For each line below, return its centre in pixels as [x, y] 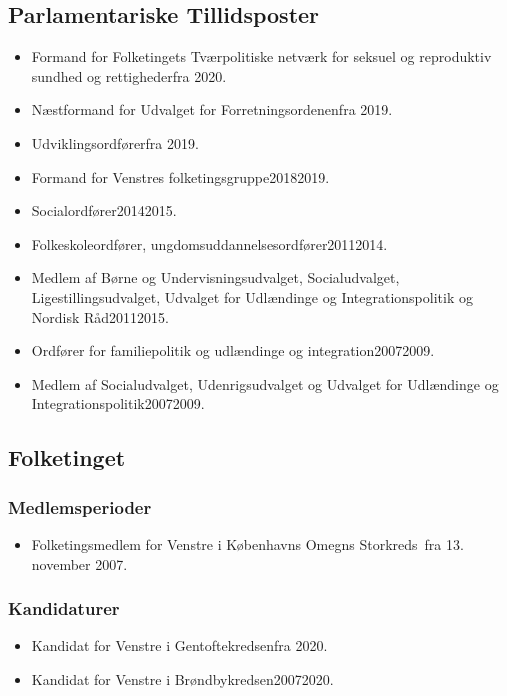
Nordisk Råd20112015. [100, 316]
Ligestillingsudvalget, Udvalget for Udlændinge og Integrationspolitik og [252, 296]
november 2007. [79, 563]
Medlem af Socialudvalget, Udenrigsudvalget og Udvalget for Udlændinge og [265, 383]
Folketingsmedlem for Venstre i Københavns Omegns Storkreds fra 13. [247, 543]
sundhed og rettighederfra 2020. [129, 75]
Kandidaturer [64, 608]
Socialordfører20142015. [104, 210]
